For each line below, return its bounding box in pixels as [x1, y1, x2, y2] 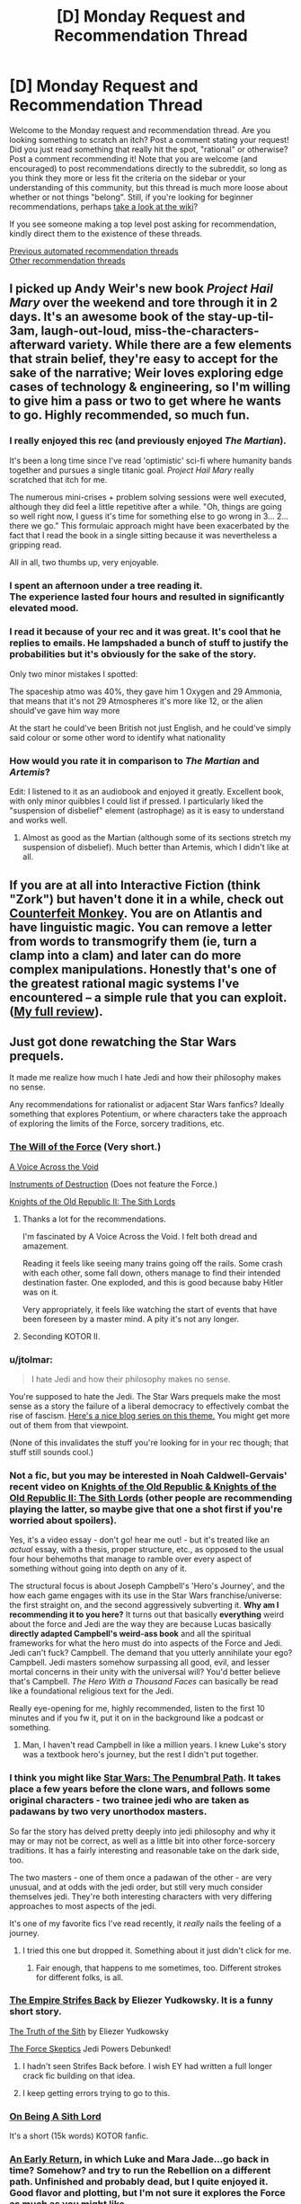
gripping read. [9, 539, 62, 550]
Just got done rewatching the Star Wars [9, 1034, 237, 1049]
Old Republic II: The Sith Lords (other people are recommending [9, 1491, 293, 1504]
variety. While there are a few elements [67, 337, 292, 352]
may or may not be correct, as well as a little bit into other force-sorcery [9, 1835, 276, 1846]
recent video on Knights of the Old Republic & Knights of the [9, 1480, 277, 1493]
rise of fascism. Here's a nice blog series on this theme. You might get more [9, 1409, 290, 1421]
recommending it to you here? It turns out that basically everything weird [9, 1609, 285, 1620]
